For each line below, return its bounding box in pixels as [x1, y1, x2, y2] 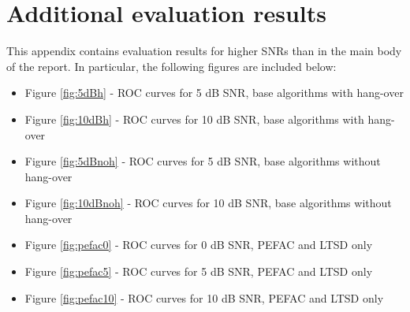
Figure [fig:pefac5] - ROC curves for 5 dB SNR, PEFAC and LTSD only [24, 263, 373, 280]
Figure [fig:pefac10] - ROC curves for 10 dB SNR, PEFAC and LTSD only [24, 289, 384, 306]
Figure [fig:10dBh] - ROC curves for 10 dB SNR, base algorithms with [24, 110, 364, 127]
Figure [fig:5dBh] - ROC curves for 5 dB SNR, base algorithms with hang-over [24, 84, 404, 101]
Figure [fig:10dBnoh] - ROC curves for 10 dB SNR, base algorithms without [24, 195, 392, 211]
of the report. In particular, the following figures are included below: [6, 58, 337, 74]
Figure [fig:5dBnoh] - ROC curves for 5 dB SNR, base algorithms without [24, 153, 381, 169]
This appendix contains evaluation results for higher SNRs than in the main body [6, 43, 402, 59]
